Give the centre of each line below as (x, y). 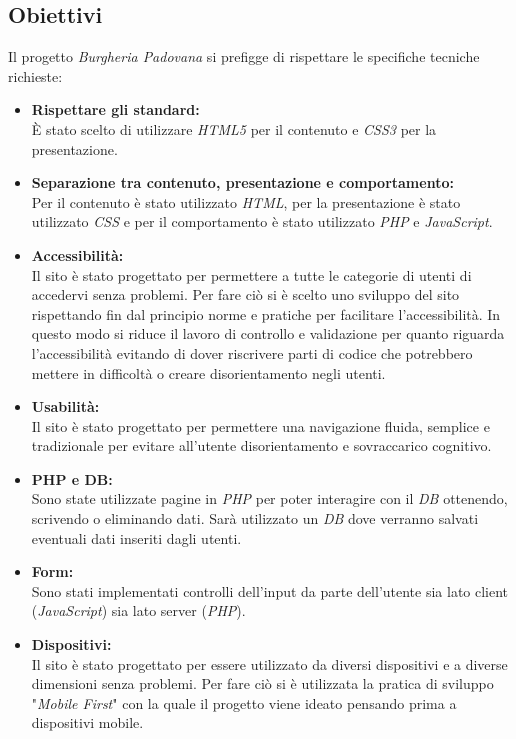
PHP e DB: (72, 478)
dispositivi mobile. (87, 722)
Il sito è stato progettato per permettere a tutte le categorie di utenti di (251, 274)
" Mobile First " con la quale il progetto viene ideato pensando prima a (244, 702)
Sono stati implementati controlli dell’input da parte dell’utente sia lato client (270, 590)
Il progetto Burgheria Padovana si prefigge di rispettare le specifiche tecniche (244, 56)
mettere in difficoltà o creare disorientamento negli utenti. (208, 372)
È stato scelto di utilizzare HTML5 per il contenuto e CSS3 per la (234, 128)
